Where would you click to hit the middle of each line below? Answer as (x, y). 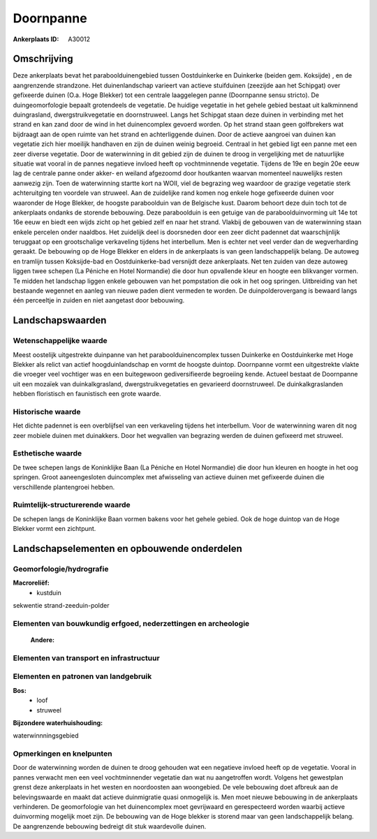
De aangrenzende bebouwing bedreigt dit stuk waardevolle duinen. (110, 826)
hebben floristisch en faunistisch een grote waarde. (87, 394)
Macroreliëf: (31, 583)
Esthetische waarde (47, 453)
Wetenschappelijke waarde (60, 341)
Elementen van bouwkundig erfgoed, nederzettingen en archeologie (131, 623)
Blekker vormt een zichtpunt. (54, 529)
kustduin (49, 592)
